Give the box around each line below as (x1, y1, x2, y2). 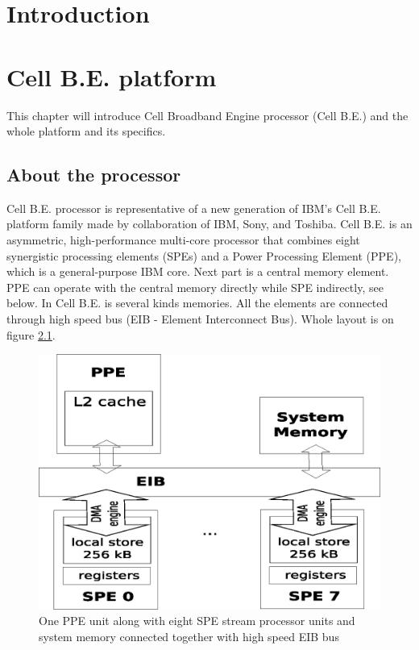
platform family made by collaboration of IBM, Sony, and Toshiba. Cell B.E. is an (6, 215, 413, 232)
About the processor (6, 162, 181, 187)
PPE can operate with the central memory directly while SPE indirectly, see (6, 278, 384, 295)
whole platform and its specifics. (6, 123, 166, 140)
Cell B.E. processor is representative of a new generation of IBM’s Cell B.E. (6, 199, 381, 216)
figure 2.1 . (6, 326, 56, 343)
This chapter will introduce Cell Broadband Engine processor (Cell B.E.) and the (6, 106, 409, 123)
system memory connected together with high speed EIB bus (39, 627, 339, 644)
